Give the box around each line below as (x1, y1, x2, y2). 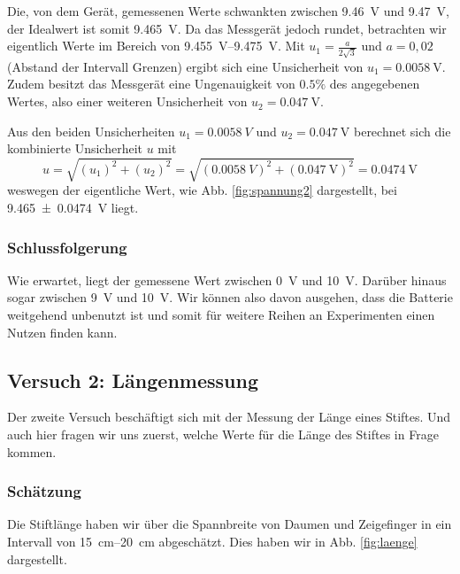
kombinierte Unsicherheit (7, 139, 142, 158)
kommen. (7, 442, 57, 461)
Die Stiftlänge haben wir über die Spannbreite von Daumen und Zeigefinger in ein (7, 515, 452, 533)
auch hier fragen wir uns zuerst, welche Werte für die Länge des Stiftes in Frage (7, 424, 439, 443)
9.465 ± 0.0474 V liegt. (7, 198, 139, 216)
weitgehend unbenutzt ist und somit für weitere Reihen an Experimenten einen (7, 306, 435, 323)
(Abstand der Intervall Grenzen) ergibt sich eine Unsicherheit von (7, 57, 364, 75)
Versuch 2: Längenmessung (7, 366, 258, 393)
